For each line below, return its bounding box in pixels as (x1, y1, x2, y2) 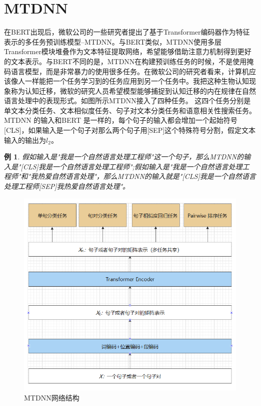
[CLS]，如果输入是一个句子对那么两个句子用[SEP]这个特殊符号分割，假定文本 (4, 125, 256, 135)
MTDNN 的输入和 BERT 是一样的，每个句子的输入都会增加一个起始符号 (4, 115, 237, 125)
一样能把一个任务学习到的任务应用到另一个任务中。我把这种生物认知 (24, 76, 249, 86)
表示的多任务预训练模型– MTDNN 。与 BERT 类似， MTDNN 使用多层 (4, 36, 222, 47)
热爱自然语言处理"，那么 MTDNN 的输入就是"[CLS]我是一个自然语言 (37, 171, 256, 181)
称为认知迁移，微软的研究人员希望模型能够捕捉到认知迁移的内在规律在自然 (10, 85, 256, 96)
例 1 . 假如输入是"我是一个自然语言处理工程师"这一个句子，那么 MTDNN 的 (4, 151, 244, 162)
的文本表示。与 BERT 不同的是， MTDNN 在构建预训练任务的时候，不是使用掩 (4, 56, 254, 66)
